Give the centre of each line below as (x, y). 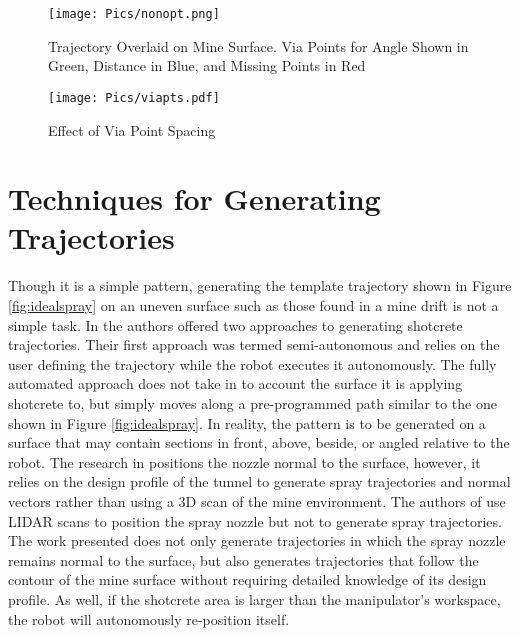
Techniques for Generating (194, 198)
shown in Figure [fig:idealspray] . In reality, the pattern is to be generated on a (247, 422)
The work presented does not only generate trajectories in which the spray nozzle (257, 540)
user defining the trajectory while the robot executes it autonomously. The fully (252, 363)
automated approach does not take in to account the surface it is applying (235, 383)
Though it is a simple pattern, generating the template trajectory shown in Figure (260, 285)
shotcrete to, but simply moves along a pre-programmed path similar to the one (252, 402)
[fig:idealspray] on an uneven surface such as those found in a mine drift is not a (253, 305)
